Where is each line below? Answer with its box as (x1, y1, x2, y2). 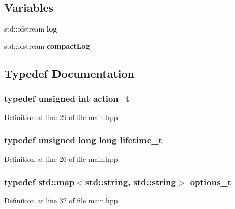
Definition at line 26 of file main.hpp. (4, 154, 120, 164)
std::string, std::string (85, 175, 176, 188)
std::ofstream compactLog (4, 40, 90, 51)
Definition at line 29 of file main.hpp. (4, 112, 120, 123)
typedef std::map (4, 175, 75, 188)
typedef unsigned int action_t (4, 92, 130, 105)
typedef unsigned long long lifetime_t (4, 133, 162, 146)
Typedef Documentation (4, 65, 134, 81)
